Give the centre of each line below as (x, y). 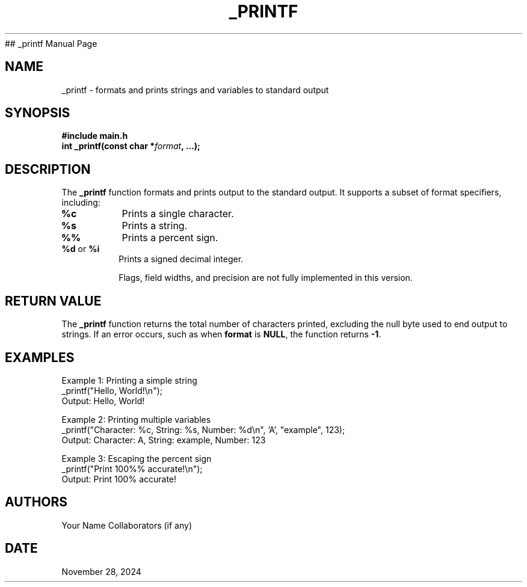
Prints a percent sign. (170, 238)
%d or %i (81, 249)
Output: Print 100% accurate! (119, 479)
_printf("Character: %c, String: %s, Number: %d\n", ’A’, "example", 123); (203, 429)
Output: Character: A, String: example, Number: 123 (164, 440)
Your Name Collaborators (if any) (127, 525)
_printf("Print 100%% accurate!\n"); (132, 469)
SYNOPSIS (38, 113)
